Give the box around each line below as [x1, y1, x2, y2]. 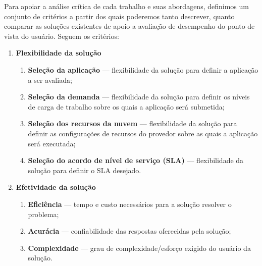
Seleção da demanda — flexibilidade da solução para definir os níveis [28, 91, 250, 102]
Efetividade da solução [16, 182, 96, 192]
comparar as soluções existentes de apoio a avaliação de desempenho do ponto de [4, 21, 255, 31]
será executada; [28, 138, 76, 148]
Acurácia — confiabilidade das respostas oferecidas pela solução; [28, 226, 231, 236]
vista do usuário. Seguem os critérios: [4, 30, 119, 41]
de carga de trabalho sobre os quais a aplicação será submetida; [28, 101, 225, 112]
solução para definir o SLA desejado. [28, 165, 141, 175]
